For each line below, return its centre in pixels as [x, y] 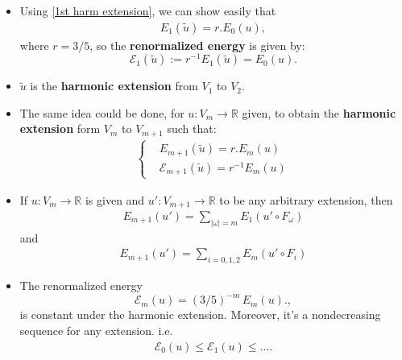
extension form [60, 128]
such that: [192, 128]
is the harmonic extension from [114, 86]
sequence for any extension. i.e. [96, 330]
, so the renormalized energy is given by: [197, 45]
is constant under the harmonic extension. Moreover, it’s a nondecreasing [200, 314]
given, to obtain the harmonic [319, 112]
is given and [115, 199]
